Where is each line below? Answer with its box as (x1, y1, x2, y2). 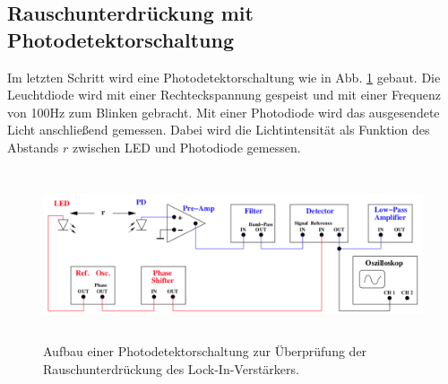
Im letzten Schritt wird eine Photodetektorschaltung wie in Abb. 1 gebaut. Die (7, 67, 441, 86)
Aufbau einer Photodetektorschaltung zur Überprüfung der (43, 342, 367, 361)
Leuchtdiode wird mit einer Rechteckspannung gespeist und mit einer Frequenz (7, 85, 441, 104)
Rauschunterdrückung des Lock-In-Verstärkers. (43, 359, 299, 378)
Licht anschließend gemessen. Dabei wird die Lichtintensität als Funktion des (7, 120, 430, 139)
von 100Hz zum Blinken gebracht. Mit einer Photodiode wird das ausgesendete (7, 102, 440, 121)
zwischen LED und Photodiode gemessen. (72, 137, 301, 156)
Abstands (7, 137, 59, 156)
